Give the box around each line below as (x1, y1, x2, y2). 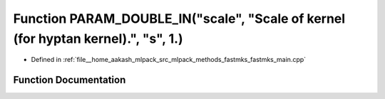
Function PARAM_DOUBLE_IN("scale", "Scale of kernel (13, 11, 346, 26)
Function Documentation (13, 74, 126, 86)
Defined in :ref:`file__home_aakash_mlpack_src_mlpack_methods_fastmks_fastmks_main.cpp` (31, 56, 307, 64)
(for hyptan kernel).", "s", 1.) (13, 31, 183, 46)
